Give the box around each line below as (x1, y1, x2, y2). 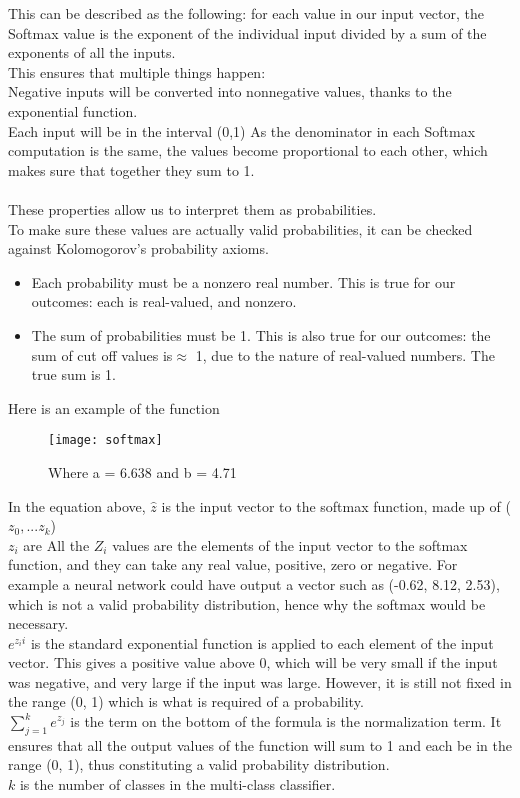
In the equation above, (8, 495, 146, 516)
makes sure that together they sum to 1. (8, 159, 255, 180)
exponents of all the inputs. (8, 42, 176, 63)
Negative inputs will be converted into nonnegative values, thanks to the (8, 81, 452, 102)
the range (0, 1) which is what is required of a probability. (8, 691, 364, 712)
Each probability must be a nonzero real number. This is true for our (31, 271, 456, 292)
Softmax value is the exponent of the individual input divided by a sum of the (8, 22, 487, 43)
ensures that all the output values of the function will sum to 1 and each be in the (8, 734, 512, 755)
